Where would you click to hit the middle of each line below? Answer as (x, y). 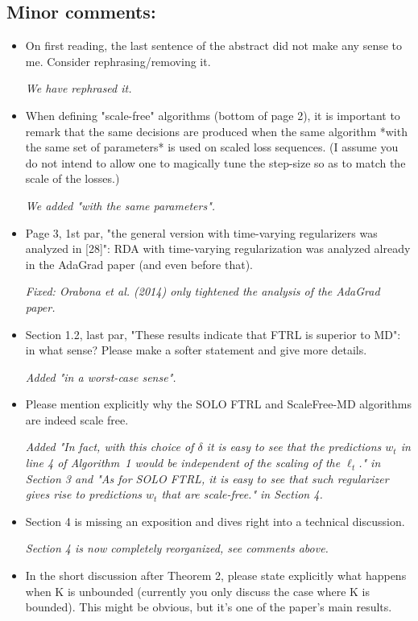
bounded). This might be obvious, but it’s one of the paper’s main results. (209, 607)
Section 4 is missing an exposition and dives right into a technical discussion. (215, 521)
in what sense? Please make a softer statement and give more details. (196, 350)
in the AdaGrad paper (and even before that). (139, 264)
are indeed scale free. (77, 419)
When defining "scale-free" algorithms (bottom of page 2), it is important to (213, 115)
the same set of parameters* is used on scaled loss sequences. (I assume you (212, 147)
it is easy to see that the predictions (294, 447)
